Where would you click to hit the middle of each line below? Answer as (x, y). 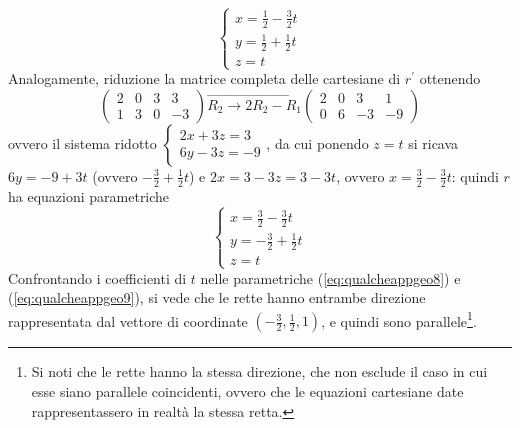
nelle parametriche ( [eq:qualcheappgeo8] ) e (330, 277)
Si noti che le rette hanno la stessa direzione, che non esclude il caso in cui (259, 371)
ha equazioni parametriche (89, 195)
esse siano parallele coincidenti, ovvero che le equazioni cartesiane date (247, 391)
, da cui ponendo (317, 142)
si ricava (433, 142)
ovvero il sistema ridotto (82, 142)
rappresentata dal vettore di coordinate (128, 320)
